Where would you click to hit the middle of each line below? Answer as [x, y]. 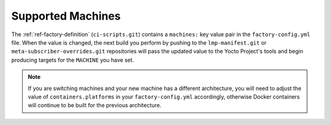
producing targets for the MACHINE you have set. [73, 60]
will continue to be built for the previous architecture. [95, 105]
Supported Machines [66, 16]
